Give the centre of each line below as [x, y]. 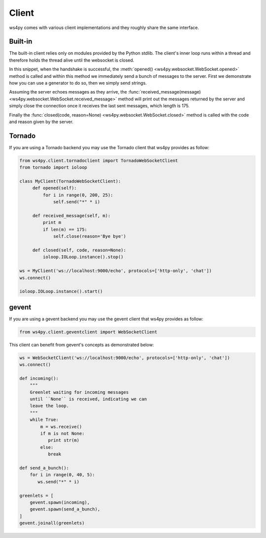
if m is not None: [62, 434]
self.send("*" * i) [77, 202]
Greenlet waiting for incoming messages [79, 392]
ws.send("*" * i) [59, 482]
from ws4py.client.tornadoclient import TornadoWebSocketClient [99, 160]
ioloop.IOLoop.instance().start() [61, 291]
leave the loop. [49, 406]
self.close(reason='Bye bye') [90, 237]
